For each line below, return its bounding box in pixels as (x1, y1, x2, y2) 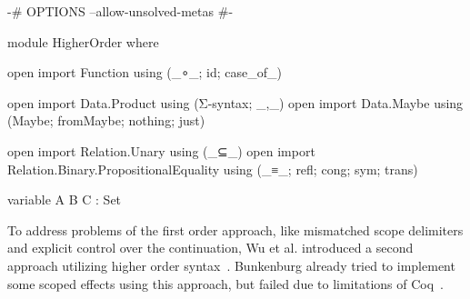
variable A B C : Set (7, 190, 122, 209)
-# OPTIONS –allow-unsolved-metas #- (7, 2, 234, 20)
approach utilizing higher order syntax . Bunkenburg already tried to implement (7, 255, 455, 274)
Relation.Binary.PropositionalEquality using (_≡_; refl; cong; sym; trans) (7, 159, 418, 178)
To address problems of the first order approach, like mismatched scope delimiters (7, 220, 464, 239)
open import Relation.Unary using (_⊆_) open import (7, 141, 315, 160)
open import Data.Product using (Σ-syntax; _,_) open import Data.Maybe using (7, 93, 464, 112)
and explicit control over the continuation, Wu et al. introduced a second (7, 238, 414, 257)
